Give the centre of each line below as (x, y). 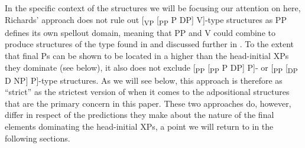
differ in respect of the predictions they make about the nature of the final (139, 115)
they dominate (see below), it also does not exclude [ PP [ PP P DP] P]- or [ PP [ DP (151, 68)
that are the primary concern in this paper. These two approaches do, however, (148, 103)
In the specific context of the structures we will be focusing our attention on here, (153, 8)
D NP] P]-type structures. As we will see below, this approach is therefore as (144, 80)
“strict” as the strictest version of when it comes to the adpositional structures (147, 92)
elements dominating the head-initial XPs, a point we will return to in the (139, 126)
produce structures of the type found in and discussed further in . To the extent (150, 44)
